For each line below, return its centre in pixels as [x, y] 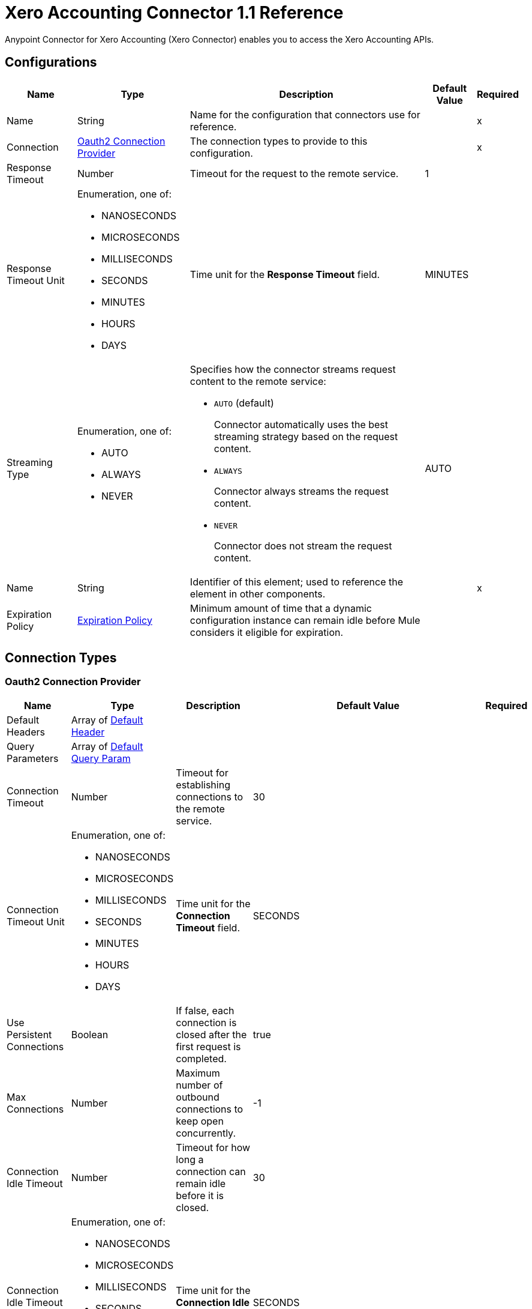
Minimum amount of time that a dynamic [281, 608]
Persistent [29, 1034]
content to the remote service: [258, 381]
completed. [201, 1058]
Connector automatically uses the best [301, 424]
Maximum [198, 1073]
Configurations [51, 62]
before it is [200, 1195]
